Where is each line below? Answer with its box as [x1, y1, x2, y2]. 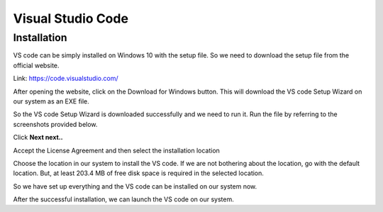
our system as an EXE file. [13, 96, 90, 106]
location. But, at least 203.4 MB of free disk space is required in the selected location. [13, 169, 264, 177]
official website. [13, 61, 60, 69]
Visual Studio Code [13, 11, 129, 26]
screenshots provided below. [13, 120, 98, 128]
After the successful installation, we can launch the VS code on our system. [13, 195, 234, 203]
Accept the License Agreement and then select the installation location [13, 146, 220, 155]
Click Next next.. [13, 133, 63, 142]
